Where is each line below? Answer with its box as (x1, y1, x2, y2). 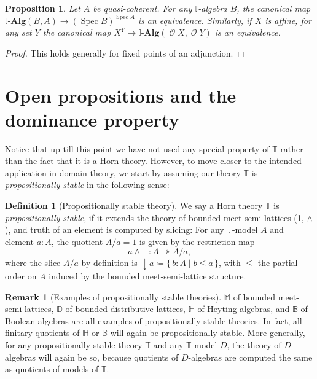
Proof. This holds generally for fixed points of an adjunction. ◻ (5, 46, 245, 59)
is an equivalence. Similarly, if (138, 14, 252, 26)
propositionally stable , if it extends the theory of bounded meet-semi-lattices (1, (5, 211, 304, 224)
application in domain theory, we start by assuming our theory (5, 166, 241, 179)
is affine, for (265, 14, 311, 26)
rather (280, 142, 303, 155)
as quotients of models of (5, 362, 99, 375)
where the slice (5, 256, 61, 269)
